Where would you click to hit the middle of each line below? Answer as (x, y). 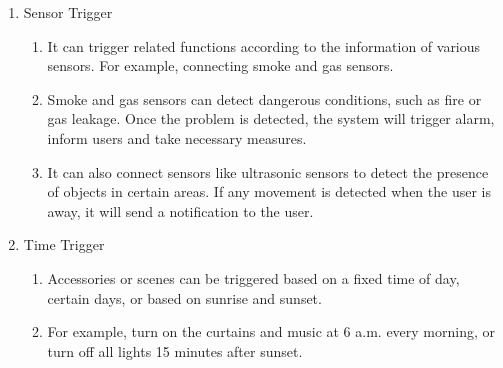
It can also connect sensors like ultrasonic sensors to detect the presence (268, 171)
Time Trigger (64, 244)
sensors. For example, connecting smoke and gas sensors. (220, 65)
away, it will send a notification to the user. (180, 210)
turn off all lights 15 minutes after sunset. (175, 350)
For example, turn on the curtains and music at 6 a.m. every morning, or (271, 331)
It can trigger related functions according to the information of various (264, 45)
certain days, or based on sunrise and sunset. (184, 297)
